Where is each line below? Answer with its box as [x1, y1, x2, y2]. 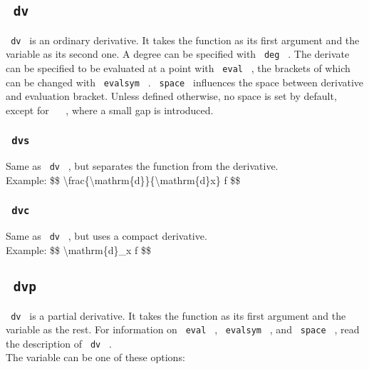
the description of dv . [6, 335, 112, 350]
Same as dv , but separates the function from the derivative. [6, 158, 279, 173]
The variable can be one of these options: [6, 350, 185, 365]
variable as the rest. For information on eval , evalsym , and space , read [6, 322, 360, 337]
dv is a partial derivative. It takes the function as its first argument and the [11, 308, 346, 323]
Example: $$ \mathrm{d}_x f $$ [6, 243, 152, 258]
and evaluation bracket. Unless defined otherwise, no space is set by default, [6, 89, 337, 103]
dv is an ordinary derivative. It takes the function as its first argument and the [11, 32, 360, 47]
